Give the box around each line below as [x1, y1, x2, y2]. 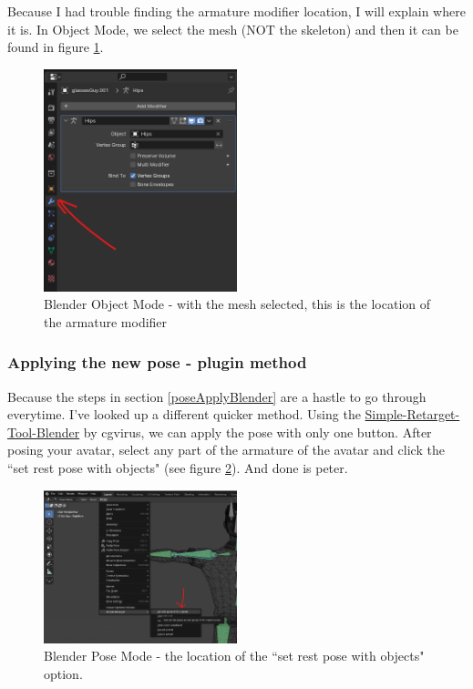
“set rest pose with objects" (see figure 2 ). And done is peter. [7, 458, 348, 477]
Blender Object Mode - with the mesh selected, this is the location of [44, 294, 431, 314]
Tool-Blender [7, 422, 80, 441]
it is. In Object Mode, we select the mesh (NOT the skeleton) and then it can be [7, 19, 458, 38]
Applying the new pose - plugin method [7, 351, 307, 374]
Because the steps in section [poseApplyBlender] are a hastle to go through [7, 386, 427, 406]
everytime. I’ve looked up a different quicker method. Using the [7, 405, 361, 424]
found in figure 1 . [7, 37, 104, 57]
